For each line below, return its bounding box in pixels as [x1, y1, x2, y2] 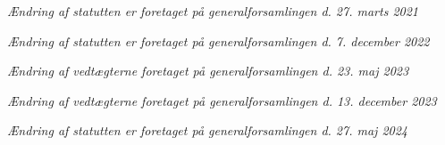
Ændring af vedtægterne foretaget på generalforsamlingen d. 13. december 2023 [7, 91, 437, 109]
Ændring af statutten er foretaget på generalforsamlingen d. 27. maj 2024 [7, 121, 408, 140]
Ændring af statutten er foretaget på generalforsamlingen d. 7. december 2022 [7, 31, 430, 50]
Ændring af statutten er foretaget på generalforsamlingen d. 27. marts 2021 [7, 2, 418, 20]
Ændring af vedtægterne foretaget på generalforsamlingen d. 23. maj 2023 [7, 61, 409, 80]
